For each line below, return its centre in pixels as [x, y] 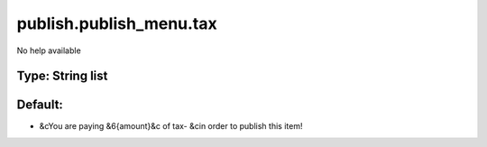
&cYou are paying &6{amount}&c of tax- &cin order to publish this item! [171, 126]
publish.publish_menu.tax [117, 23]
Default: [40, 105]
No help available [49, 51]
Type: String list [62, 76]
